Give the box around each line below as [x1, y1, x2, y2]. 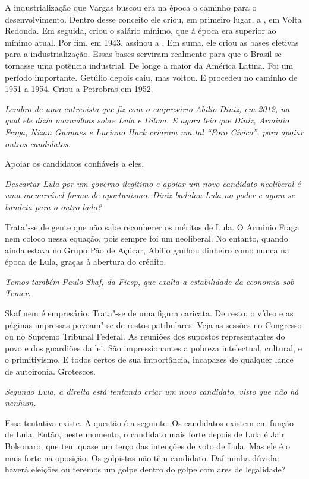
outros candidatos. [5, 137, 71, 150]
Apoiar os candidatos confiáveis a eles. [5, 157, 144, 170]
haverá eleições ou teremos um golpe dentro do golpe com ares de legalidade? [5, 463, 286, 475]
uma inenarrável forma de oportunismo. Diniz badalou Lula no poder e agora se [5, 189, 295, 201]
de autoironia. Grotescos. [5, 365, 96, 378]
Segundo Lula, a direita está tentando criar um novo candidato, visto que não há [5, 385, 299, 397]
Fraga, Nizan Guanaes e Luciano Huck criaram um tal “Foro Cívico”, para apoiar [5, 125, 304, 138]
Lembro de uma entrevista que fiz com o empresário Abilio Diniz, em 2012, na [5, 102, 290, 115]
